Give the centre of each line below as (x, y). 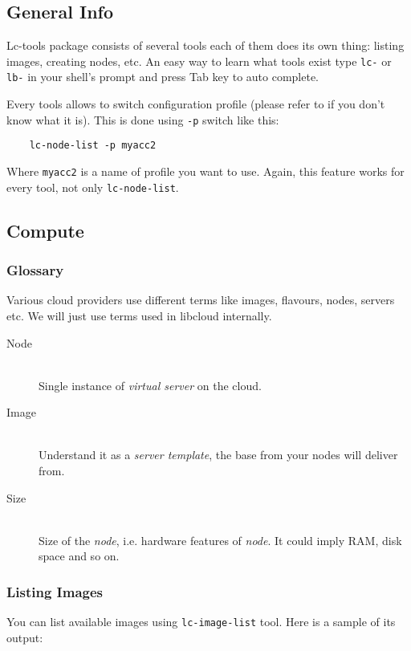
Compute (45, 230)
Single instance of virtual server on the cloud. (150, 385)
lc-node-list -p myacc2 (93, 146)
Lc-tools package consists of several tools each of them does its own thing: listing (205, 45)
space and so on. (79, 556)
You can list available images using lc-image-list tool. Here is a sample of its (201, 622)
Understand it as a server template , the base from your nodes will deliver (218, 455)
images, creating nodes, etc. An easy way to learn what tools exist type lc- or (199, 61)
